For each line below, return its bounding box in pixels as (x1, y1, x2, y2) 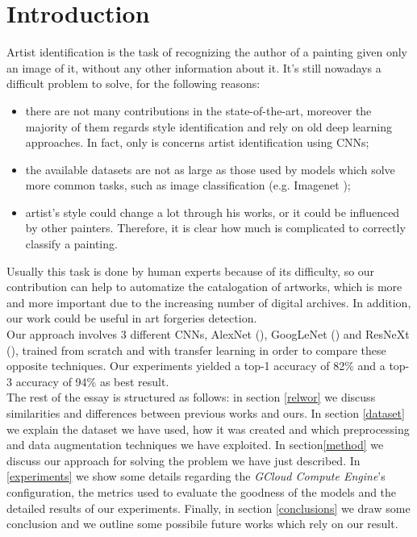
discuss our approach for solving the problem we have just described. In (6, 452, 361, 468)
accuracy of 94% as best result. (15, 373, 169, 389)
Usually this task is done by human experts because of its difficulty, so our (6, 262, 375, 279)
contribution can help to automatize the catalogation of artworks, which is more (6, 278, 402, 295)
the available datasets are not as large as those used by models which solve (25, 160, 395, 177)
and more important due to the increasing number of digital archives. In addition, (6, 293, 411, 310)
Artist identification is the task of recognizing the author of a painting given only (6, 44, 407, 60)
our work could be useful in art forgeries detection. (6, 310, 257, 327)
